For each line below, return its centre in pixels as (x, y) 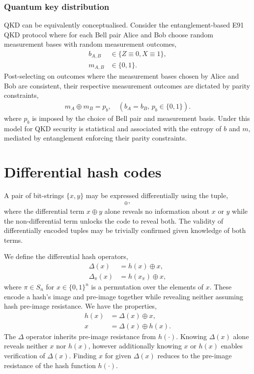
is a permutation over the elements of (147, 287)
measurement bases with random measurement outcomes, (90, 44)
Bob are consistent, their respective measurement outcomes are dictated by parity (127, 85)
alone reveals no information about (157, 211)
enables (232, 346)
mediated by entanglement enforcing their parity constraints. (96, 138)
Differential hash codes (83, 171)
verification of (25, 356)
